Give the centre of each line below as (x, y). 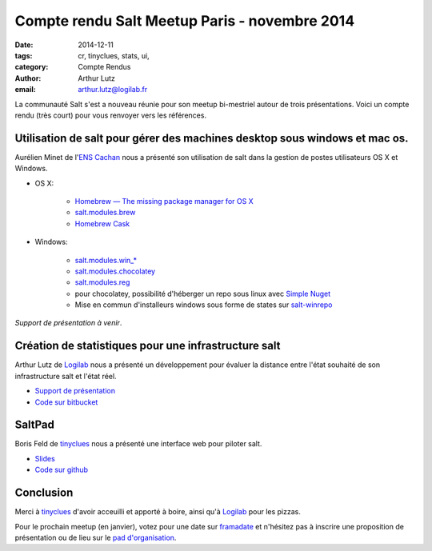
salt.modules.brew (105, 213)
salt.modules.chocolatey (115, 271)
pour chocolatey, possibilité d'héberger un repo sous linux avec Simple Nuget (203, 293)
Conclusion (44, 493)
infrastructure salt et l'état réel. (66, 376)
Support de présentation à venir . (68, 323)
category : (32, 67)
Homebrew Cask (102, 223)
